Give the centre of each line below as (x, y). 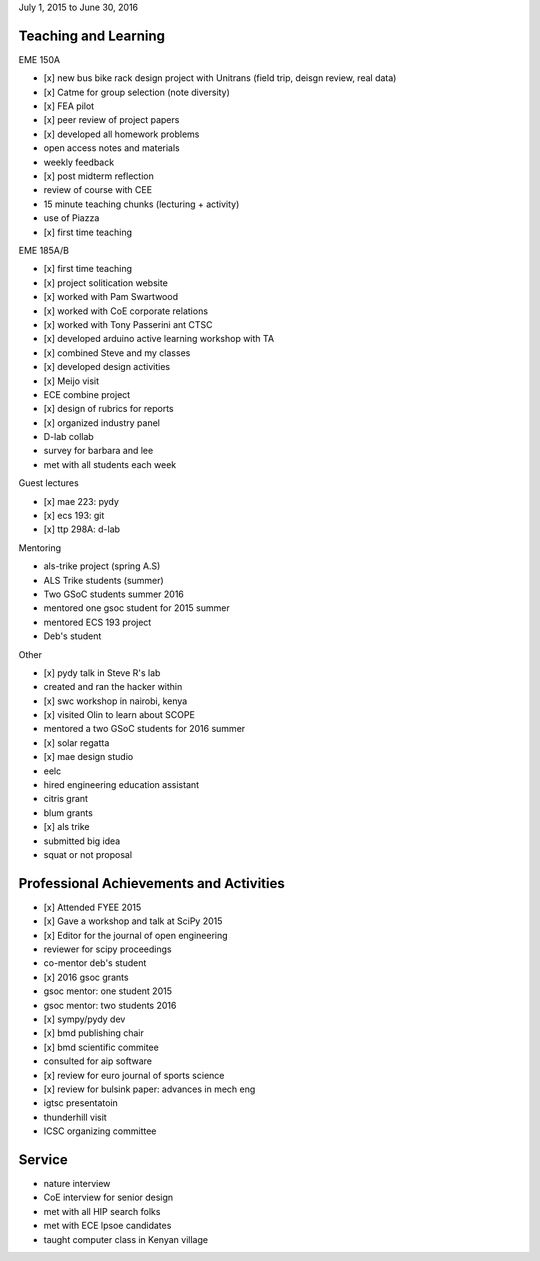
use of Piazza (71, 218)
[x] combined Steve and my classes (117, 352)
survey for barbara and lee (98, 451)
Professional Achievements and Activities (151, 883)
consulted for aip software (97, 1061)
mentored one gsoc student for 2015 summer (136, 608)
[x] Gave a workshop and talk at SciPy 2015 (133, 921)
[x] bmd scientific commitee (101, 1047)
